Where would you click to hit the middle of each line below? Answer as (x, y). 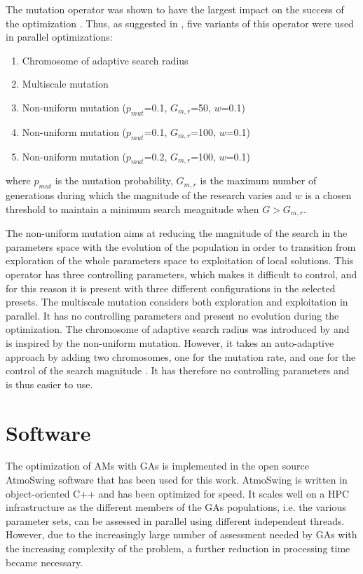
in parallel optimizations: (59, 37)
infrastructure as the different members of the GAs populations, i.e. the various (176, 507)
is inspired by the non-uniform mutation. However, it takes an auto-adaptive (170, 342)
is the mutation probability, (114, 180)
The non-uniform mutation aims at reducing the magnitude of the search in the (177, 233)
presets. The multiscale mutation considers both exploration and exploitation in (177, 302)
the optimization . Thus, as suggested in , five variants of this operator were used (180, 23)
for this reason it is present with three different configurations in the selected (171, 288)
